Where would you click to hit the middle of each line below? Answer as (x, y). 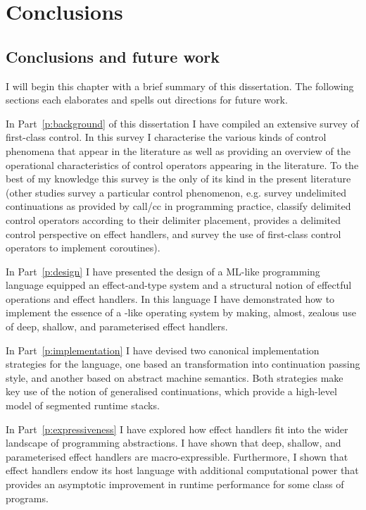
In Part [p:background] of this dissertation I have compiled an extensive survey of (182, 123)
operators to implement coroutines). (83, 248)
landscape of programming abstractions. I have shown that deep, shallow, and (173, 443)
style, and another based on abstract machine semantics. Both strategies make (175, 377)
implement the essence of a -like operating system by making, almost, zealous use (181, 312)
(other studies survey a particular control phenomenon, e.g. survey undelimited (176, 192)
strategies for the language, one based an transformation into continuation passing (183, 364)
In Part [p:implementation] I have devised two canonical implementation (163, 350)
